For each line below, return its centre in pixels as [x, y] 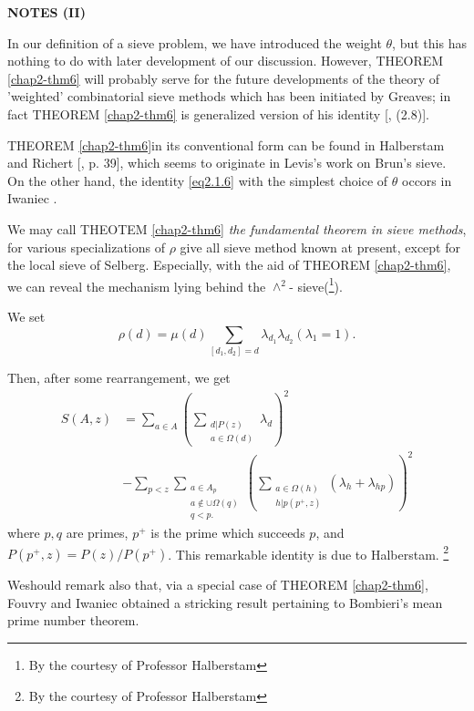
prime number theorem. [73, 620]
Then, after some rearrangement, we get [119, 377]
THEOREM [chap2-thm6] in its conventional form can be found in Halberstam [226, 144]
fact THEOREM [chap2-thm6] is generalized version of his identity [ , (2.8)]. [218, 113]
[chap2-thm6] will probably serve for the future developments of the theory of [224, 78]
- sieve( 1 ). [316, 284]
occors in [427, 180]
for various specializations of [86, 247]
